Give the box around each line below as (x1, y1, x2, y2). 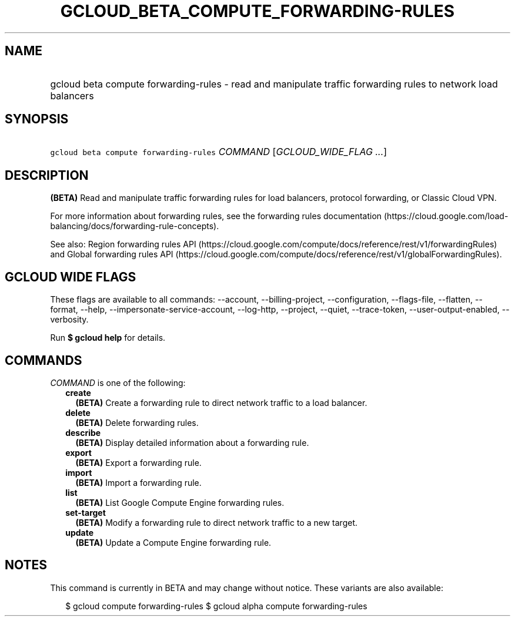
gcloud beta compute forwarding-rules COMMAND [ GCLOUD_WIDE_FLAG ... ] (50, 146, 387, 158)
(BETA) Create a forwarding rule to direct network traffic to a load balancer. (75, 397, 367, 408)
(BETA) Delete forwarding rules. (75, 417, 199, 428)
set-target (65, 507, 106, 518)
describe (65, 427, 101, 438)
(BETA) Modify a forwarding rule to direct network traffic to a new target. (75, 517, 357, 528)
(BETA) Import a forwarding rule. (75, 477, 202, 488)
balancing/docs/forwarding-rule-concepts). (50, 221, 219, 231)
